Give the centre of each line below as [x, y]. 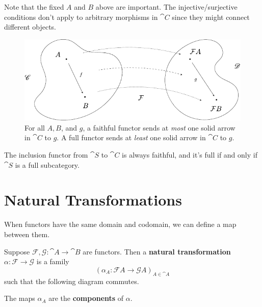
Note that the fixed [34, 7]
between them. [27, 234]
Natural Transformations [93, 200]
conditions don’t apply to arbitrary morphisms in [81, 17]
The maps [20, 298]
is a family [53, 261]
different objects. [30, 27]
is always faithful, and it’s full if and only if [190, 155]
